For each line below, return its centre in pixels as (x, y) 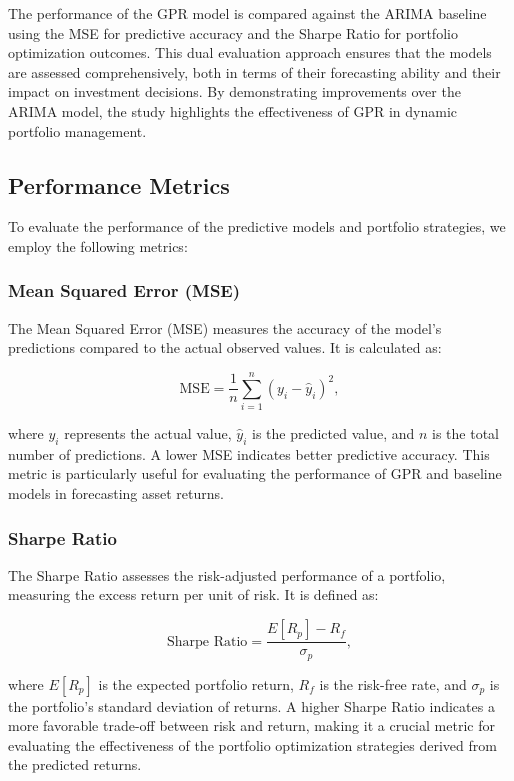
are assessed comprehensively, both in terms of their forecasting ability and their (254, 71)
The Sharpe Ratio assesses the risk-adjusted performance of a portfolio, (227, 574)
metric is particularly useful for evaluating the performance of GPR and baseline (255, 473)
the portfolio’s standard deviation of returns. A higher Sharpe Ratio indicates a (251, 705)
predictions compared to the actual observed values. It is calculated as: (225, 347)
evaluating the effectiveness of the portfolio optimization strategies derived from (252, 744)
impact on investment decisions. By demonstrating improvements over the (234, 91)
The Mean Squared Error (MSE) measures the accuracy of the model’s (225, 327)
